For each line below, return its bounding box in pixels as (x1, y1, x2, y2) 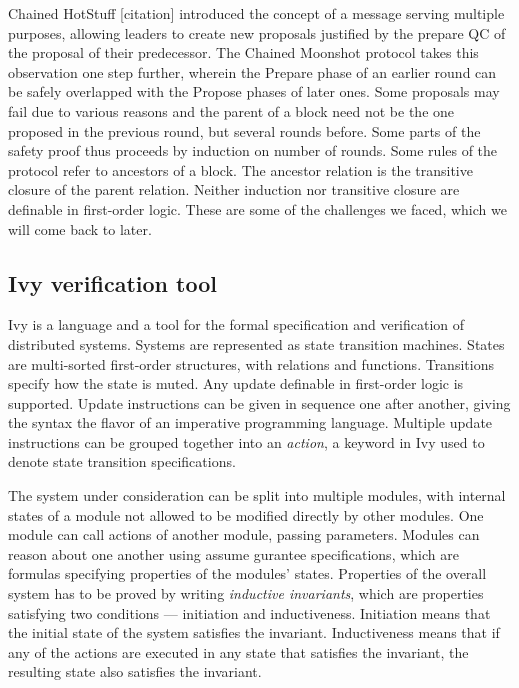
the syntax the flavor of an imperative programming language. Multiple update (8, 412, 493, 433)
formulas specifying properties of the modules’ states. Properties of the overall (8, 563, 487, 584)
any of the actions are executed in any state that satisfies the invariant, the (8, 641, 469, 662)
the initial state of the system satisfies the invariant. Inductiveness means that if (8, 622, 500, 643)
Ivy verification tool (8, 267, 217, 298)
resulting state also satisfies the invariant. (8, 661, 262, 682)
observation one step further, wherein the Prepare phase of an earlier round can (8, 61, 497, 82)
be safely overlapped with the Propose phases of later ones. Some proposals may (8, 81, 500, 102)
